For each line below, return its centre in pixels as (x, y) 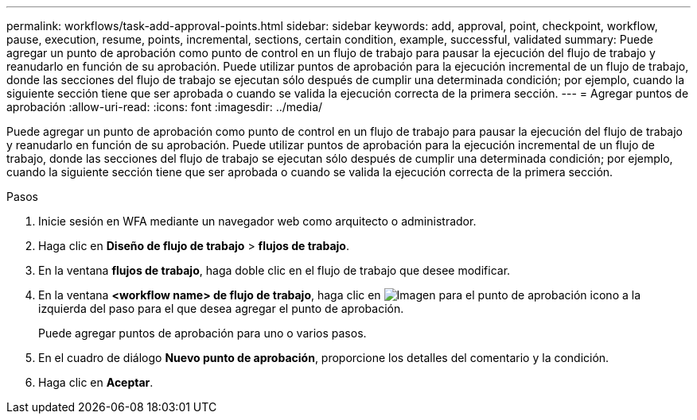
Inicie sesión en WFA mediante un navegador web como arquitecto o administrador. (257, 221)
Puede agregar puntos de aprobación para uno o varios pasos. (202, 333)
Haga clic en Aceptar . (96, 382)
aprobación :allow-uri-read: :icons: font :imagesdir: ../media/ (165, 107)
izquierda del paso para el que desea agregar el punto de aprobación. (221, 308)
